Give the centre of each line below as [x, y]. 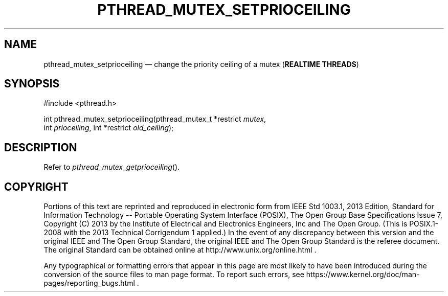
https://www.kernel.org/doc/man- [363, 275]
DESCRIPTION [41, 147]
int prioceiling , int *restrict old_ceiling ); [109, 128]
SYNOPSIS [32, 84]
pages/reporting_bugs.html [89, 283]
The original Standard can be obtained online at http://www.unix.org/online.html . [180, 250]
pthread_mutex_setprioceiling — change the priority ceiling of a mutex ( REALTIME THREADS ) [201, 64]
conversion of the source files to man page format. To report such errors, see [174, 275]
